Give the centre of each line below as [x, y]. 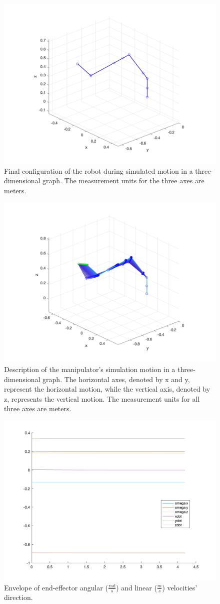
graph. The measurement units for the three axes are [123, 180]
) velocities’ [180, 587]
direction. [18, 597]
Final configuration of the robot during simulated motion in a [98, 170]
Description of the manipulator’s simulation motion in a [90, 369]
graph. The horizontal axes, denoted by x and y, [116, 379]
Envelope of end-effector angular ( [56, 587]
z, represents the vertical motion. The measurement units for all [102, 398]
